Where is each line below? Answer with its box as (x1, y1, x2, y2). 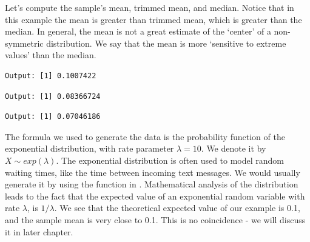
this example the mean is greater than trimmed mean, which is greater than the (5, 13, 302, 25)
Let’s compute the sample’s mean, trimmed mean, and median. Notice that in (5, 1, 294, 13)
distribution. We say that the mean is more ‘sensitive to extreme (46, 36, 286, 49)
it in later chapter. (5, 225, 73, 238)
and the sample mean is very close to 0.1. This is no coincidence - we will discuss (5, 213, 306, 226)
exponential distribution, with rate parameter (5, 142, 174, 155)
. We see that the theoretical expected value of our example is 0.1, (54, 201, 300, 214)
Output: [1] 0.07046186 (5, 112, 101, 121)
